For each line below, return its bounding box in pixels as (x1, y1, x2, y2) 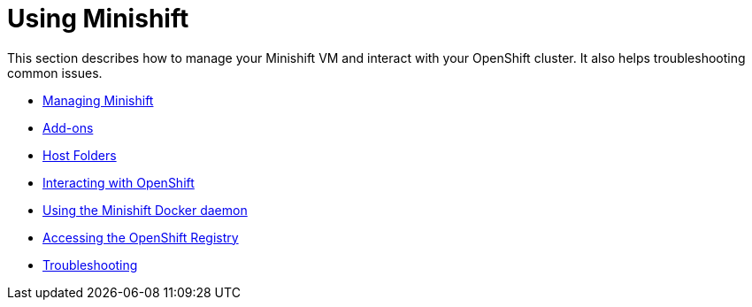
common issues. (7, 65, 103, 81)
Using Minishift (7, 4, 189, 34)
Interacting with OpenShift (42, 174, 195, 190)
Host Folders (42, 147, 117, 163)
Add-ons (42, 119, 94, 135)
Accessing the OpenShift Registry (42, 229, 239, 245)
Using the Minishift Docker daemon (42, 202, 248, 218)
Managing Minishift (42, 92, 154, 108)
